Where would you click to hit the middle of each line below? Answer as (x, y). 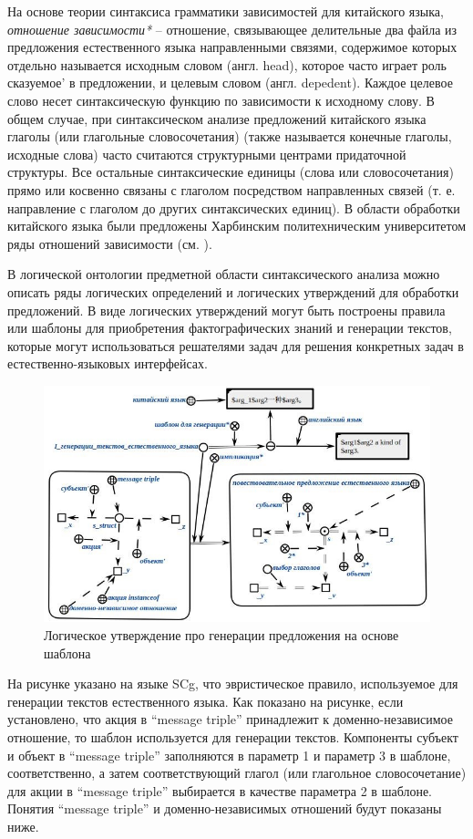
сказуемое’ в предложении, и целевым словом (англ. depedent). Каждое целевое (230, 83)
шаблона (67, 653)
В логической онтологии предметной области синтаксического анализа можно (224, 274)
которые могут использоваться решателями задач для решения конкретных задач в (236, 345)
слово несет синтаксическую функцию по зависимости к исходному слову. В (221, 100)
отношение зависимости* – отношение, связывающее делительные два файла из (232, 29)
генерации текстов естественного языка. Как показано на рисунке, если (206, 701)
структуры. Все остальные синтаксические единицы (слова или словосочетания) (231, 172)
